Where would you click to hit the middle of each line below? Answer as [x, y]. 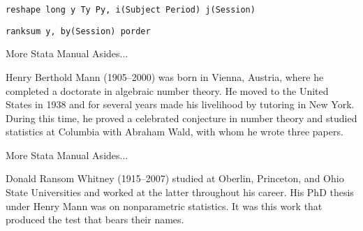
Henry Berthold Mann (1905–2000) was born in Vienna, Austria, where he [165, 76]
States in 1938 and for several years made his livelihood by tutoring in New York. [180, 104]
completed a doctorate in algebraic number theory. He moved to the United [167, 90]
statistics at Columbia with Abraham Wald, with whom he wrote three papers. [175, 132]
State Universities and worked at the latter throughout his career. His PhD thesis [180, 192]
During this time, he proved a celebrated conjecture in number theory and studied [181, 118]
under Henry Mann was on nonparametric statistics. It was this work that [164, 206]
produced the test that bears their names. [95, 219]
